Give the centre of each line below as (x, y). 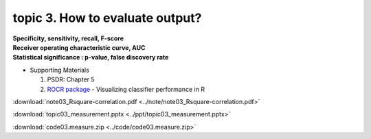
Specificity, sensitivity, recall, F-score (68, 38)
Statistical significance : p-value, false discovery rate (91, 58)
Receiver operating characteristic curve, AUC (79, 47)
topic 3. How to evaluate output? (107, 18)
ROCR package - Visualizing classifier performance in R (126, 89)
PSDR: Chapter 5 (71, 79)
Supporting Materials (59, 70)
